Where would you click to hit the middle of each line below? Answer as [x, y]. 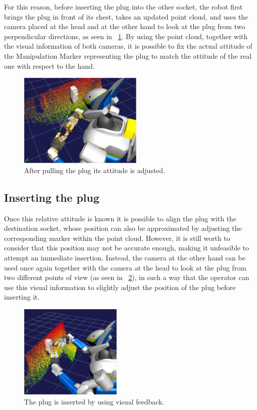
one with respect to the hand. [49, 65]
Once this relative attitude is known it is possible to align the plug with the [120, 218]
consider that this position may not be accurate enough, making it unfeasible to [126, 248]
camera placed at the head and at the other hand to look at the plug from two [125, 26]
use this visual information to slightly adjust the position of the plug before [120, 287]
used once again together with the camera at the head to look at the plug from [125, 267]
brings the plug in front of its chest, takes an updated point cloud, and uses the [126, 16]
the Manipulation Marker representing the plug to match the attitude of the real [128, 55]
